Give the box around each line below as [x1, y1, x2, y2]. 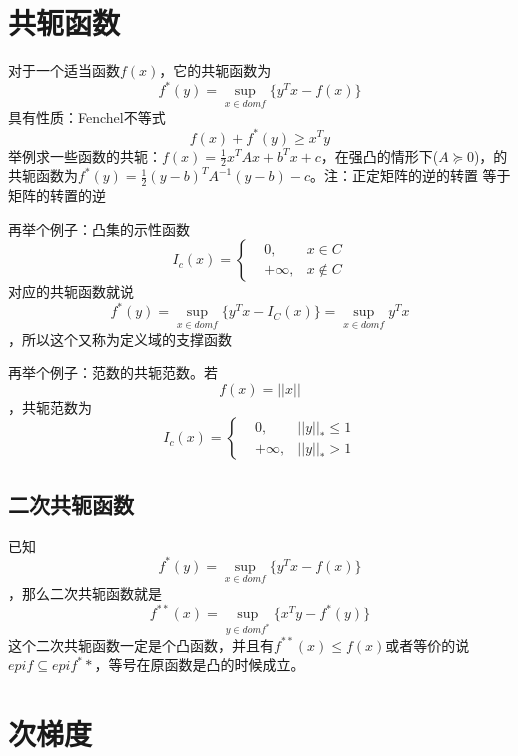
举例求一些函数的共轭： [8, 145, 162, 166]
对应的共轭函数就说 [8, 281, 134, 302]
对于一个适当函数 [8, 60, 120, 81]
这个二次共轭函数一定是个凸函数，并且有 [8, 634, 274, 655]
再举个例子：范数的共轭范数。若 [8, 362, 218, 383]
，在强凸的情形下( [320, 145, 439, 166]
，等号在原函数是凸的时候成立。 [94, 654, 305, 675]
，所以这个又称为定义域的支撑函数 [8, 328, 232, 349]
